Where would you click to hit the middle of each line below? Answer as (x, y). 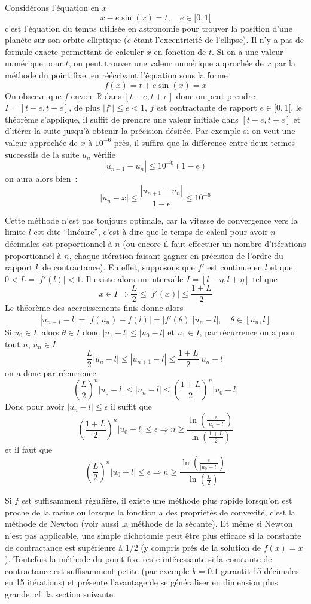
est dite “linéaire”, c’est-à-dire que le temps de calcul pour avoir (151, 232)
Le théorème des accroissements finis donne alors (94, 308)
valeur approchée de (41, 142)
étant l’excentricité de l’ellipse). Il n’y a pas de (219, 40)
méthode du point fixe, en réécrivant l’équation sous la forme (116, 74)
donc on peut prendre (216, 95)
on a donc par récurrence (51, 373)
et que (281, 267)
